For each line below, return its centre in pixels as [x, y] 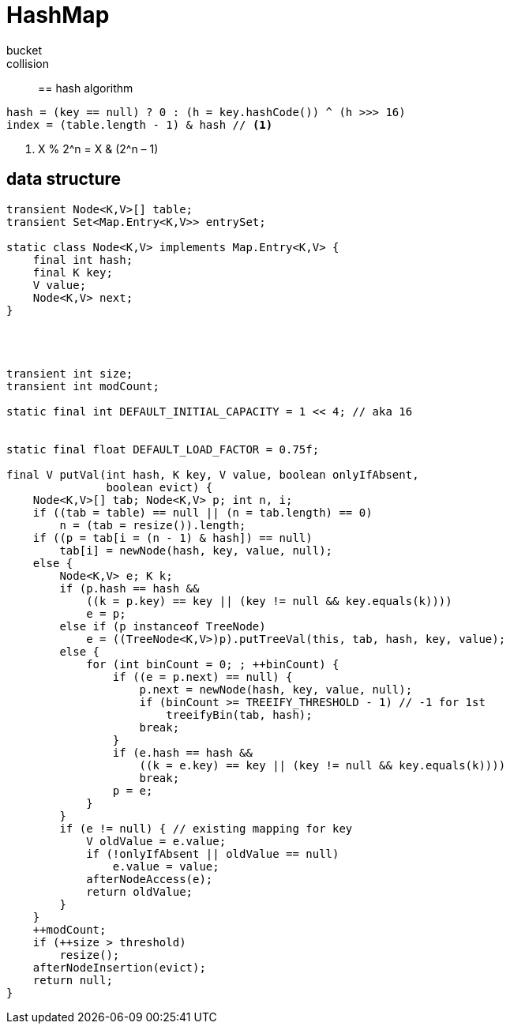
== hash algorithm [86, 88]
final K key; [73, 272]
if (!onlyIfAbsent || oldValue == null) [213, 853]
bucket [24, 50]
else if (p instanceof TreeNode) [163, 626]
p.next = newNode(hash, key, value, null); [276, 689]
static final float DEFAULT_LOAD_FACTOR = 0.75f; [163, 449]
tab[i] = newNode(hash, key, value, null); [196, 550]
